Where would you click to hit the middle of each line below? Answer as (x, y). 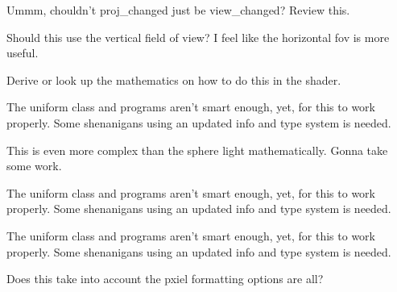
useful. (23, 53)
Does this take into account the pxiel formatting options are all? (165, 279)
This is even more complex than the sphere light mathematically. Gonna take (197, 150)
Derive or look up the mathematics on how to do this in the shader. (174, 79)
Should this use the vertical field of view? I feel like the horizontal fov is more (198, 37)
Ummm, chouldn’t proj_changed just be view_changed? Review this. (178, 10)
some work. (34, 166)
